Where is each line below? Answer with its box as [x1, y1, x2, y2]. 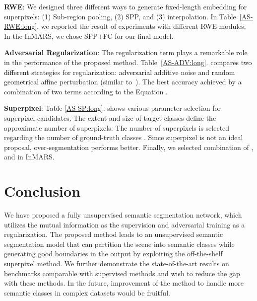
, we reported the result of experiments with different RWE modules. [37, 21, 246, 31]
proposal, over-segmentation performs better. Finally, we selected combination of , [4, 142, 254, 152]
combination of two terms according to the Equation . [4, 86, 168, 96]
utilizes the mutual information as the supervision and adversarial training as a [4, 219, 245, 229]
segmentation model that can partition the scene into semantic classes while [4, 238, 235, 249]
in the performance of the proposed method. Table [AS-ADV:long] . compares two [4, 57, 252, 67]
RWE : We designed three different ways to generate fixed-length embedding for [4, 1, 247, 11]
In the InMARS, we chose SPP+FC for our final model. [4, 30, 174, 41]
